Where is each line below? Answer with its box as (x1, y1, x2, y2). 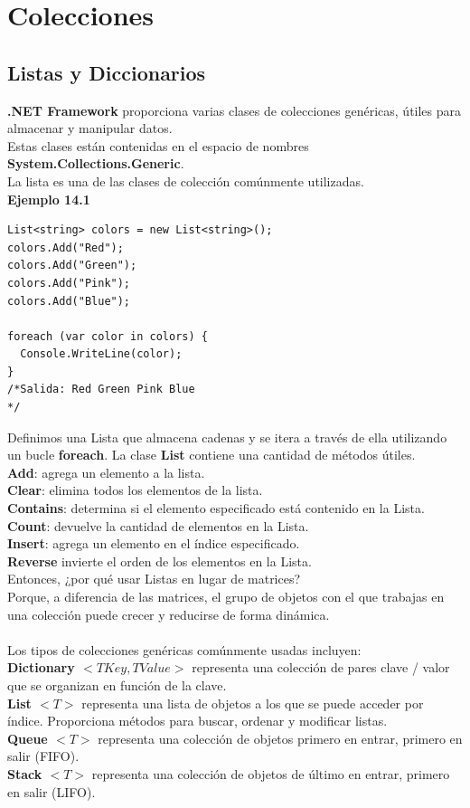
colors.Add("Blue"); (7, 294, 131, 308)
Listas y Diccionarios (7, 58, 206, 86)
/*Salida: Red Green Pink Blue (7, 383, 195, 396)
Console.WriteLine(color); (20, 347, 183, 361)
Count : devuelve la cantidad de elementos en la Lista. (7, 516, 309, 535)
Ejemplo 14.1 (7, 189, 90, 208)
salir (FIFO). (7, 746, 80, 765)
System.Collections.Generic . (7, 154, 184, 173)
